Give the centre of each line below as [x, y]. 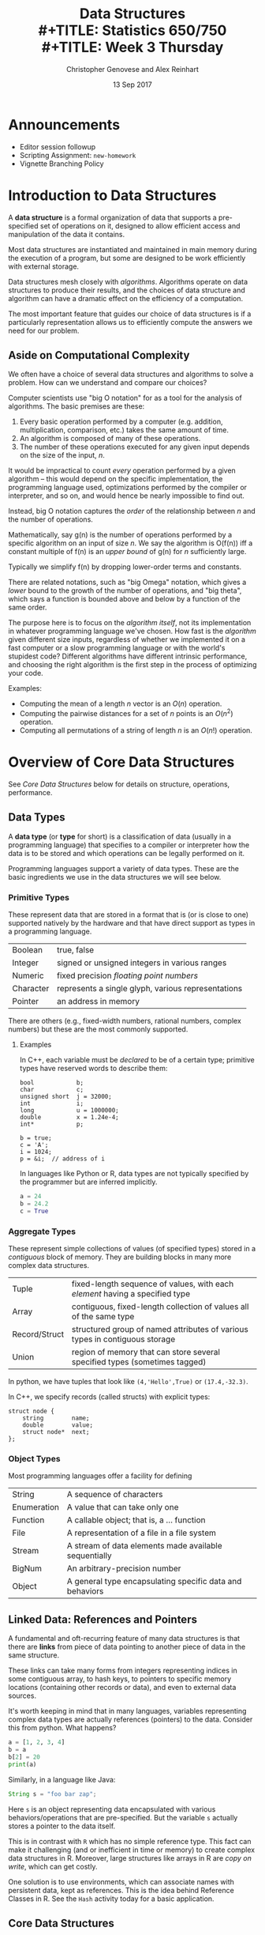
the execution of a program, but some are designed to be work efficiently [127, 258]
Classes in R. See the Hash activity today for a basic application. [111, 1899]
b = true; [36, 1138]
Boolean [28, 950]
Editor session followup [58, 146]
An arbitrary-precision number [124, 1568]
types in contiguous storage [123, 1339]
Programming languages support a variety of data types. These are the [123, 868]
